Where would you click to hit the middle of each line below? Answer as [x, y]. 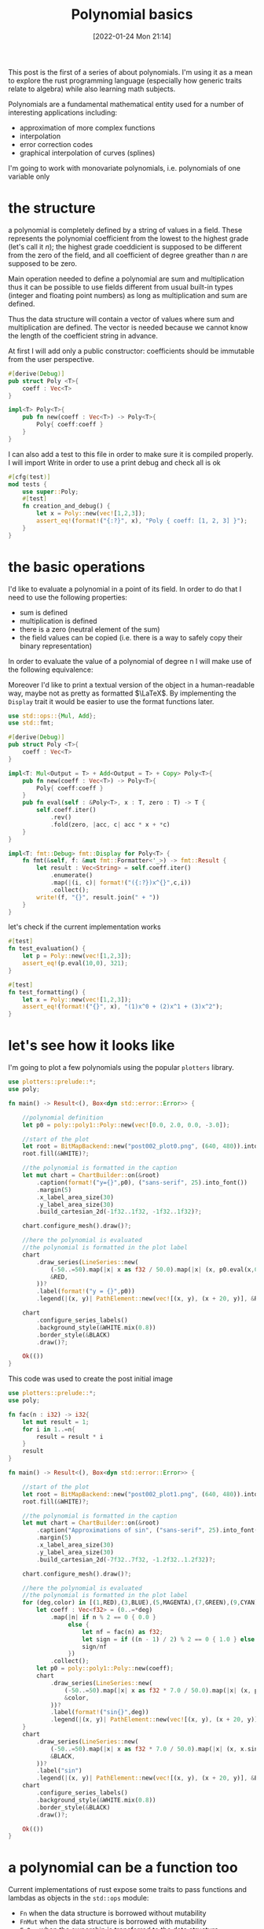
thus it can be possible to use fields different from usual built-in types [121, 287]
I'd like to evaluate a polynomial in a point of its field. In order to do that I [125, 588]
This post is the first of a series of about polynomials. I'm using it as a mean [130, 72]
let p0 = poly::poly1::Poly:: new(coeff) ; [105, 1669]
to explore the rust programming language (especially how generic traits [125, 80]
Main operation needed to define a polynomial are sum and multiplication [126, 278]
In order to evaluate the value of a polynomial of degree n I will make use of [130, 661]
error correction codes [56, 144]
